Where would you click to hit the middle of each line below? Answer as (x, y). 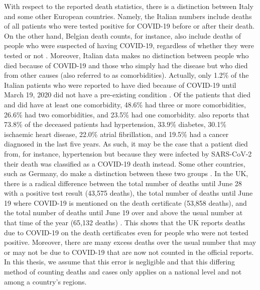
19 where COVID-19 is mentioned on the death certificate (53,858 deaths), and (125, 202)
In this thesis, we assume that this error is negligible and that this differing (120, 262)
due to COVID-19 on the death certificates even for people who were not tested (126, 232)
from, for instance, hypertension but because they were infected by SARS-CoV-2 (128, 153)
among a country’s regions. (45, 281)
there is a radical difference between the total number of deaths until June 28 (123, 183)
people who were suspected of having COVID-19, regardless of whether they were (129, 45)
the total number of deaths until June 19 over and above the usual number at (123, 212)
